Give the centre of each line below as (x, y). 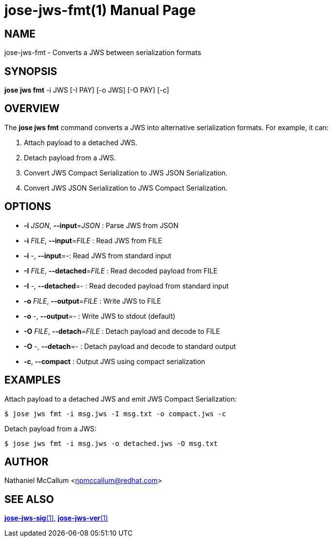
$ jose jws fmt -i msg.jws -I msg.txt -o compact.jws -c (115, 414)
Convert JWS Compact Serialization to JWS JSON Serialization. (126, 173)
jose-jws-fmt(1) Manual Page (100, 10)
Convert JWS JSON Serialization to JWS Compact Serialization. (126, 188)
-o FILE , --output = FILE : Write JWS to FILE (92, 301)
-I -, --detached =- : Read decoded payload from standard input (126, 286)
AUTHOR (27, 462)
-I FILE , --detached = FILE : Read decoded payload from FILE (121, 270)
